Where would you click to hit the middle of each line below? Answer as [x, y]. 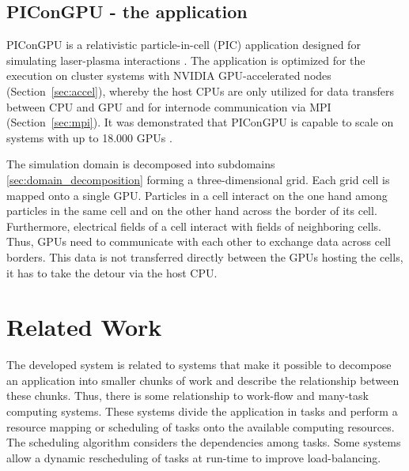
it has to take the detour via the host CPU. [112, 272]
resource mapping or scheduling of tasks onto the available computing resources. [201, 426]
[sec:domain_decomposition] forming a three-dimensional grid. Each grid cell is [198, 179]
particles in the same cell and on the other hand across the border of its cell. [192, 211]
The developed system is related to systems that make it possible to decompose [199, 365]
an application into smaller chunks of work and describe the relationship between [203, 380]
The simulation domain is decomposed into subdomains [141, 164]
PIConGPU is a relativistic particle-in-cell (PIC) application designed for [184, 45]
